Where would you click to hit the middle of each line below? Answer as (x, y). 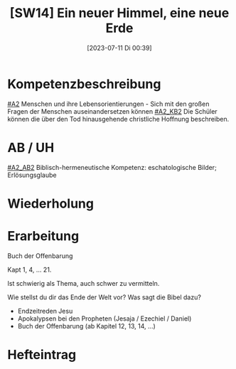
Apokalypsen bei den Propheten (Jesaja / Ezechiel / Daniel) (104, 319)
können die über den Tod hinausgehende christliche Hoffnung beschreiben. (118, 119)
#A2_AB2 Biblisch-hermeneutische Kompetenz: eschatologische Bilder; (112, 167)
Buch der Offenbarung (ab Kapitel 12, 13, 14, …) (87, 326)
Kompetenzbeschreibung (84, 84)
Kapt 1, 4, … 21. (29, 269)
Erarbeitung (43, 236)
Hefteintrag (42, 354)
